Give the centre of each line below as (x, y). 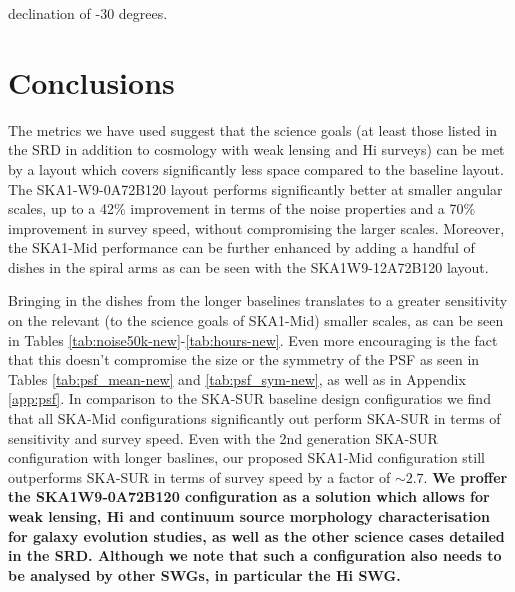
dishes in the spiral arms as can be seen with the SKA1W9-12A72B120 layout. (248, 266)
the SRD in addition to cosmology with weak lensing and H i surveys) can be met (256, 149)
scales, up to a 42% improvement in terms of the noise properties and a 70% (242, 208)
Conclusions (91, 81)
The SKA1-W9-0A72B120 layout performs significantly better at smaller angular (255, 188)
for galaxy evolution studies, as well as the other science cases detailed (256, 535)
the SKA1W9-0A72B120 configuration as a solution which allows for (249, 496)
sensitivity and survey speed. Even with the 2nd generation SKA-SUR (223, 437)
